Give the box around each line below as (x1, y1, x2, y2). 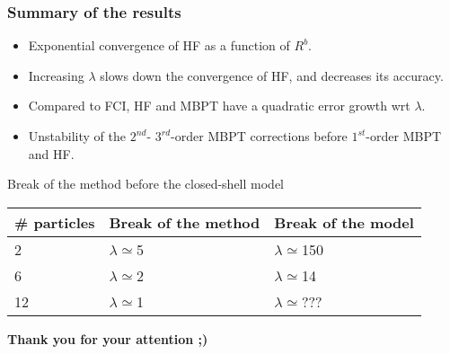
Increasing (28, 66, 84, 84)
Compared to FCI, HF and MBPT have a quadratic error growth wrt (28, 96, 410, 115)
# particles (14, 211, 95, 233)
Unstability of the (28, 127, 127, 145)
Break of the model (274, 211, 414, 233)
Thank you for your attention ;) (7, 329, 208, 348)
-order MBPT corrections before (171, 127, 348, 145)
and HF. (28, 144, 75, 163)
